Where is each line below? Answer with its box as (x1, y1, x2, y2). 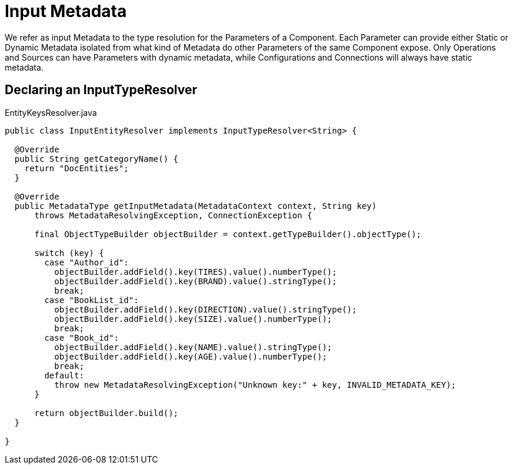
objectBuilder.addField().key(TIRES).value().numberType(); (54, 267, 337, 277)
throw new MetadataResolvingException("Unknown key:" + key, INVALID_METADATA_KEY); (54, 380, 457, 390)
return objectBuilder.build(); (34, 408, 179, 418)
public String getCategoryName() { (14, 154, 179, 164)
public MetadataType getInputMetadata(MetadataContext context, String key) (14, 201, 377, 211)
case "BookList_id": (44, 295, 139, 305)
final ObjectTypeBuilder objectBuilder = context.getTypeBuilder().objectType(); (34, 229, 422, 239)
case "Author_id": (44, 257, 129, 267)
